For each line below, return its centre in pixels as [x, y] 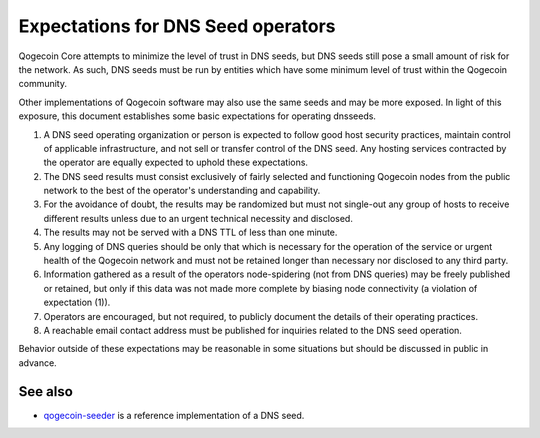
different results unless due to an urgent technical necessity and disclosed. [198, 218]
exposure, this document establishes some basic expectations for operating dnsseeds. [197, 116]
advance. [37, 362]
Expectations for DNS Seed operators [177, 26]
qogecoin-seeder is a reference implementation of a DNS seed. [174, 415]
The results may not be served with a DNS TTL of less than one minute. [190, 232]
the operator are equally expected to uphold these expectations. [176, 162]
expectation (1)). [77, 302]
